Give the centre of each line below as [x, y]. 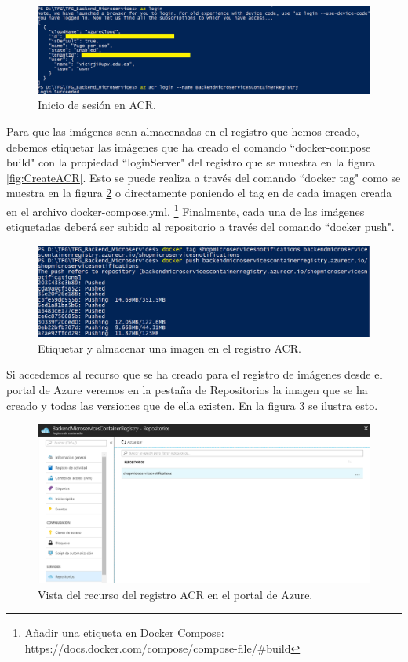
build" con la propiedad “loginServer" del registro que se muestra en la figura [191, 162]
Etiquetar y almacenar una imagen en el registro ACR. [169, 347]
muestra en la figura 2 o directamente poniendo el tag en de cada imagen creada [199, 193]
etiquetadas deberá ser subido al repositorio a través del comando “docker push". [200, 227]
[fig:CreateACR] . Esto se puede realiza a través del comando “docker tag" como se [204, 177]
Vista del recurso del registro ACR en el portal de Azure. [175, 594]
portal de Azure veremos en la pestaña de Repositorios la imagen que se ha [187, 389]
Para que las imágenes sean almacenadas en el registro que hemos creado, [183, 131]
